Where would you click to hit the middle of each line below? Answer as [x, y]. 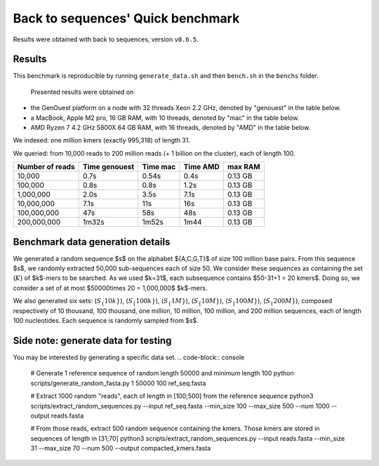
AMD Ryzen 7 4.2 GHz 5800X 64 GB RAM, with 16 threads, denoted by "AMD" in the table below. [171, 128]
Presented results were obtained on [82, 92]
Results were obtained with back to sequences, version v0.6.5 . [106, 39]
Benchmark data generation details [92, 242]
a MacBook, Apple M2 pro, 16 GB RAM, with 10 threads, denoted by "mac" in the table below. [165, 118]
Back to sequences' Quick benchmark [126, 18]
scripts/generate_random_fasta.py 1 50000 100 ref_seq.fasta [118, 383]
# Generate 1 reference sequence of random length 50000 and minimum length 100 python [162, 373]
